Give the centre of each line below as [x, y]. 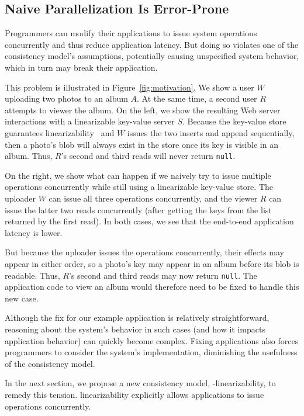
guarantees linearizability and [60, 132]
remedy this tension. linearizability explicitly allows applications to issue [134, 394]
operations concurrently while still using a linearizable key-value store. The [139, 187]
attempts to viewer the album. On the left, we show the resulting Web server [143, 110]
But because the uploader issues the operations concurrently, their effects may [144, 252]
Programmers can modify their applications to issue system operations [131, 33]
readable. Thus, [32, 275]
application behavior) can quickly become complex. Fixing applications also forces [152, 340]
